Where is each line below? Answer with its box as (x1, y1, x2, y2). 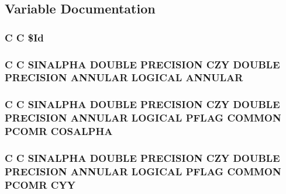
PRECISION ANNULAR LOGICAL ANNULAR (5, 70, 243, 85)
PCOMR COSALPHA (5, 124, 113, 138)
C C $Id (5, 30, 44, 44)
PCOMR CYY (5, 177, 75, 192)
